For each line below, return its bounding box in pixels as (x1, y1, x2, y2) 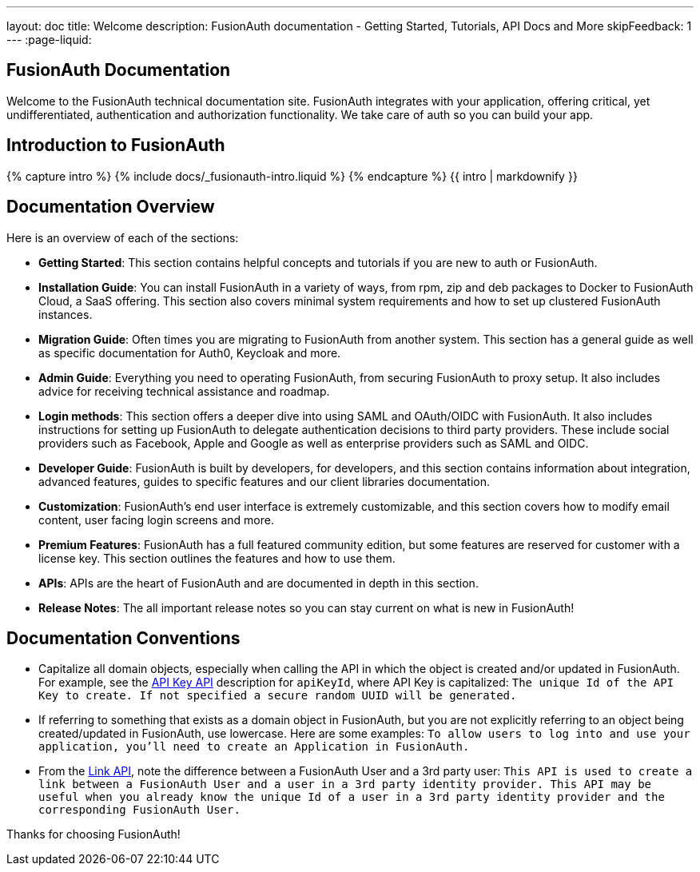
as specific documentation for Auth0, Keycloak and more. (38, 345, 341, 360)
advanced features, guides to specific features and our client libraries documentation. (38, 474, 491, 488)
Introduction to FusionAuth (6, 135, 225, 156)
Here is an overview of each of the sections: (6, 230, 239, 245)
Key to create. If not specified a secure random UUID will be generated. (38, 689, 517, 703)
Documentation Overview (6, 197, 215, 217)
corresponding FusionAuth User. (38, 803, 241, 817)
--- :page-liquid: (6, 33, 92, 46)
